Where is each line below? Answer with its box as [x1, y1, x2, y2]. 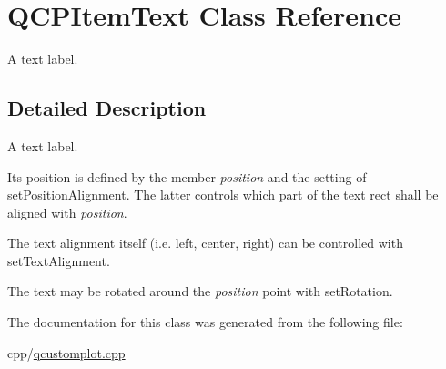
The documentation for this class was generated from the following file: [7, 313, 403, 332]
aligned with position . [7, 202, 127, 221]
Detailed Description [7, 94, 207, 122]
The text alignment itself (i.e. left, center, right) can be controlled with [7, 233, 403, 252]
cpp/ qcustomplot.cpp [7, 343, 126, 362]
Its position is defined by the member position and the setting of [7, 167, 367, 186]
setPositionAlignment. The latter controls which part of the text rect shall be [7, 185, 439, 204]
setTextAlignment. [7, 251, 110, 270]
